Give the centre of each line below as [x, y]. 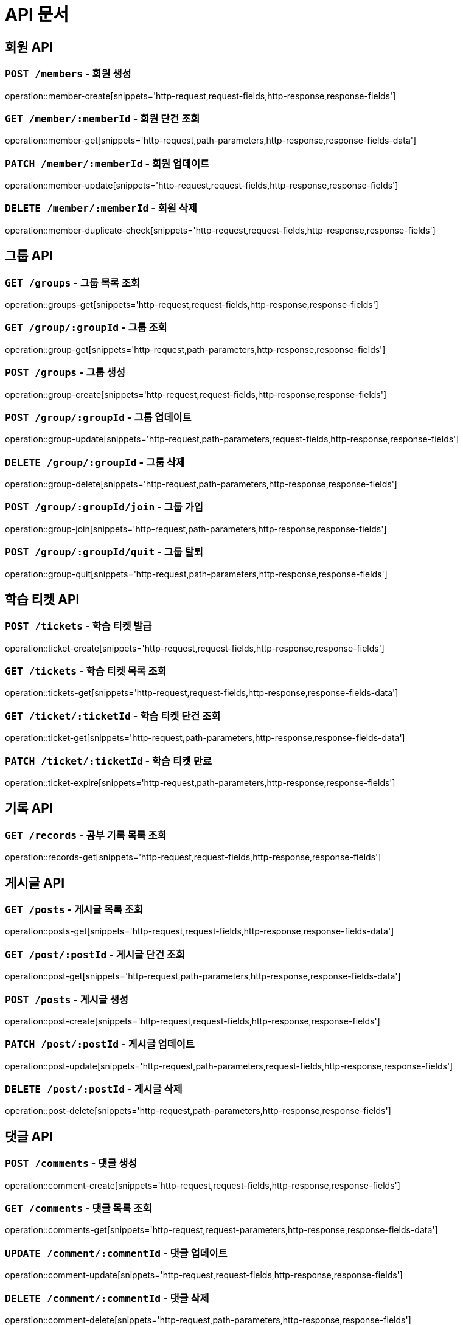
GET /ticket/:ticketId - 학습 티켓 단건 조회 [113, 716]
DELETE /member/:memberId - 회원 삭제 [101, 208]
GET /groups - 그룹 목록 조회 [72, 283]
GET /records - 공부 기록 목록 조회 [86, 835]
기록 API [29, 809]
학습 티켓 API [42, 599]
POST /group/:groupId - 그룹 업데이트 [98, 417]
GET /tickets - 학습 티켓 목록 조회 [86, 671]
